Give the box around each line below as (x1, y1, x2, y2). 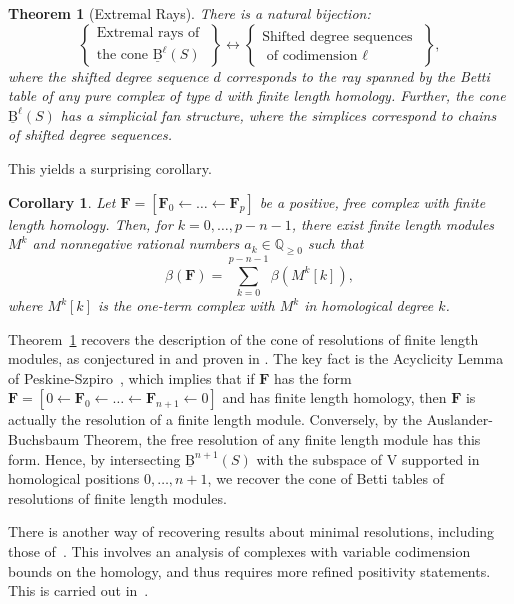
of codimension (266, 48, 358, 63)
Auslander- (426, 409, 493, 430)
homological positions (8, 468, 140, 489)
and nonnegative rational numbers (32, 233, 240, 254)
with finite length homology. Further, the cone (227, 85, 506, 106)
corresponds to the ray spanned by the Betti (225, 65, 490, 86)
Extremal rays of (96, 25, 200, 40)
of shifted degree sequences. (8, 124, 173, 145)
